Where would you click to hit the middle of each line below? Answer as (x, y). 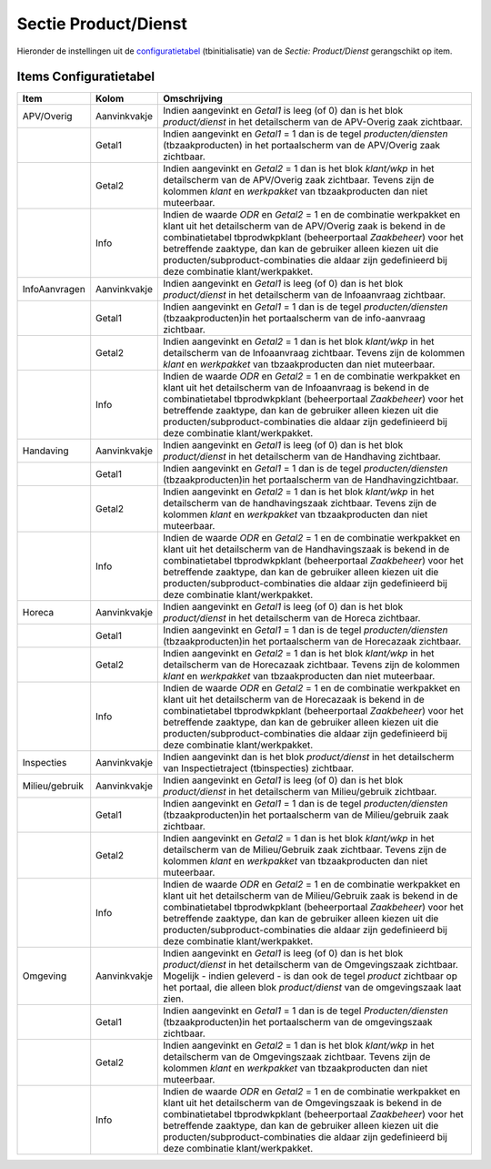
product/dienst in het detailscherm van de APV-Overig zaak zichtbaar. (313, 122)
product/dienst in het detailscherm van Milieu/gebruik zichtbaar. (300, 792)
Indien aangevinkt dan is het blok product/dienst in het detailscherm (309, 757)
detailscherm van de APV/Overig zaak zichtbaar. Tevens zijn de (299, 180)
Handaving (45, 451)
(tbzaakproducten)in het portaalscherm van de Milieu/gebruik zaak (306, 815)
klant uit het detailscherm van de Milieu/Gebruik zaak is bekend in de (311, 896)
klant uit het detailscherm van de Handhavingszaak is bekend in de (306, 549)
